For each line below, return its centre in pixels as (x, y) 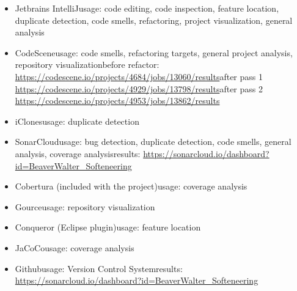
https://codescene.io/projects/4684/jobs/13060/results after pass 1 (139, 76)
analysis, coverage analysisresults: (78, 153)
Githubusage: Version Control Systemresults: (99, 268)
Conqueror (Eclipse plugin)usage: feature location (108, 227)
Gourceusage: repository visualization (85, 206)
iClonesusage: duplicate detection (77, 121)
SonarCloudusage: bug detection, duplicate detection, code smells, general (153, 142)
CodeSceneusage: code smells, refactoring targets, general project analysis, (154, 52)
